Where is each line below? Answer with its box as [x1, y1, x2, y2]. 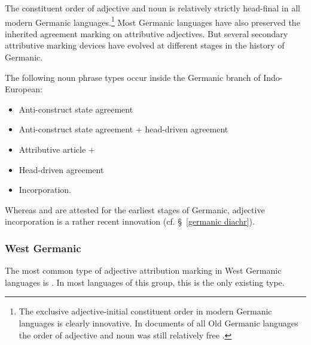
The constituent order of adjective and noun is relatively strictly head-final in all [5, 2, 300, 14]
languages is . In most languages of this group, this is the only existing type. [5, 276, 285, 288]
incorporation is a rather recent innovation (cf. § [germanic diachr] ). [5, 215, 255, 228]
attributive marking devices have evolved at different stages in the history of [5, 39, 285, 52]
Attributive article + [19, 143, 95, 155]
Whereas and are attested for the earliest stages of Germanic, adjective [5, 203, 265, 216]
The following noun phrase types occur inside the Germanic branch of [5, 71, 261, 83]
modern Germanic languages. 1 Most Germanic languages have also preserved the [5, 14, 300, 28]
